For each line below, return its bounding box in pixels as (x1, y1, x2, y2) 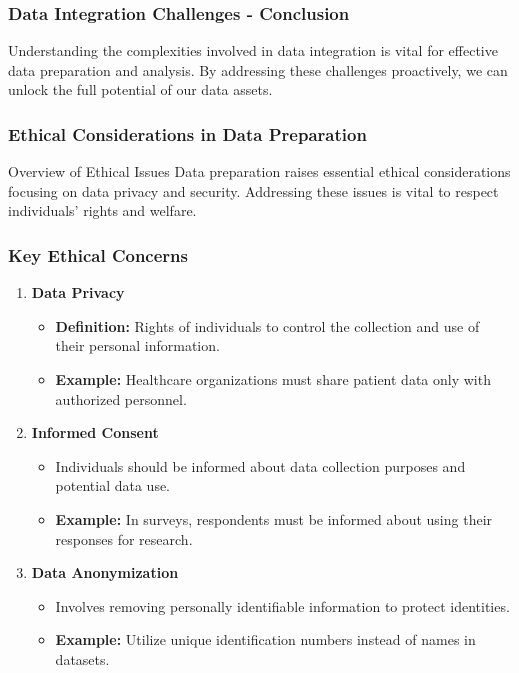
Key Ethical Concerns (8, 242, 188, 267)
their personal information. (55, 335, 220, 356)
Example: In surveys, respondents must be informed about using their (55, 508, 493, 529)
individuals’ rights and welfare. (8, 200, 197, 221)
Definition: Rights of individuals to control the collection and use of (55, 315, 480, 336)
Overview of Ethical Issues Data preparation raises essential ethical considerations (8, 161, 511, 182)
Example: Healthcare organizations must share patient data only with (55, 369, 491, 389)
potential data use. (55, 475, 171, 496)
